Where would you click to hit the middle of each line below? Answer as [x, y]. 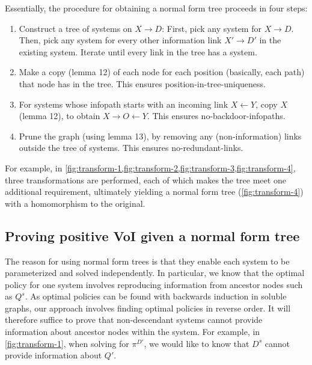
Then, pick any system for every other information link [120, 40]
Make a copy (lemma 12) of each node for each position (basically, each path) [162, 72]
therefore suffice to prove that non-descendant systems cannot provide [134, 320]
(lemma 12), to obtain [60, 116]
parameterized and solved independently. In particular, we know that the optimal [155, 273]
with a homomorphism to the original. [75, 203]
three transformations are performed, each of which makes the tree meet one [145, 179]
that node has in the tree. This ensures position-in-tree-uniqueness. [142, 83]
